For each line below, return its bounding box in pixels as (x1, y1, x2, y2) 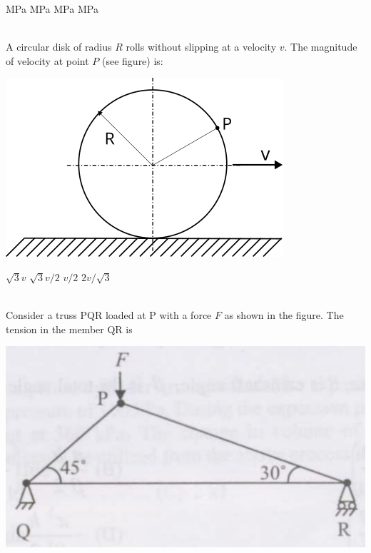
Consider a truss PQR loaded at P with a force (6, 308, 212, 323)
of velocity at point (6, 53, 89, 68)
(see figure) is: (102, 53, 163, 68)
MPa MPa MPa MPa (6, 1, 98, 16)
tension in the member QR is (6, 321, 133, 336)
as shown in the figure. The (224, 308, 344, 323)
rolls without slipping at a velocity (126, 39, 277, 54)
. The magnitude (284, 39, 357, 54)
